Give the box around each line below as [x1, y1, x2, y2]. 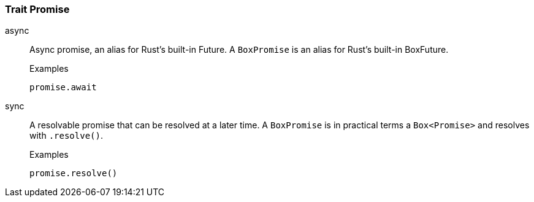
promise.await [29, 82, 97, 93]
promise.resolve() [29, 168, 118, 179]
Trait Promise [5, 3, 70, 15]
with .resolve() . [29, 130, 103, 141]
